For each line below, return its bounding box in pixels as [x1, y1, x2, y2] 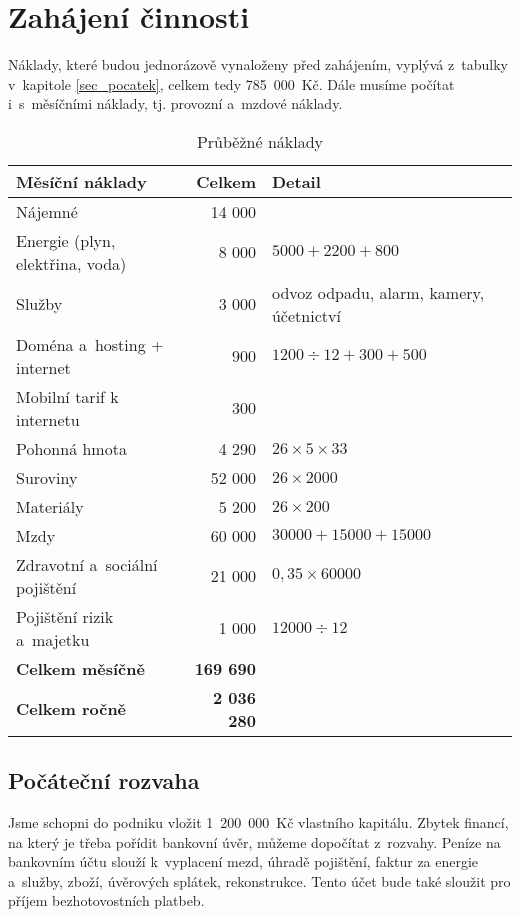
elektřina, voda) [16, 251, 127, 275]
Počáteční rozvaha [8, 765, 200, 796]
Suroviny [16, 465, 78, 489]
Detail [271, 169, 321, 193]
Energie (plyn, [16, 228, 116, 252]
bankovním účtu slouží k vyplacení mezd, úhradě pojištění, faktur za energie [8, 851, 479, 872]
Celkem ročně [16, 697, 127, 721]
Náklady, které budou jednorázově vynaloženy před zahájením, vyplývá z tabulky [8, 54, 508, 75]
